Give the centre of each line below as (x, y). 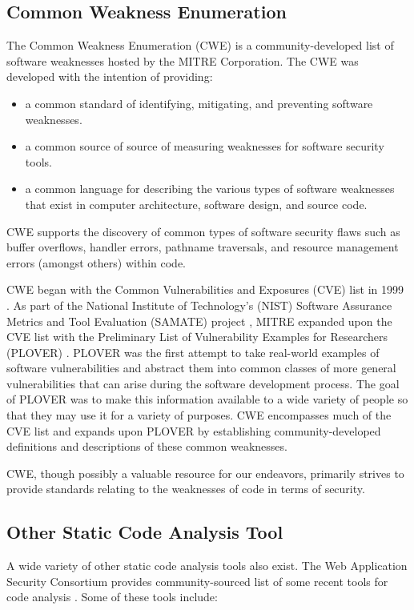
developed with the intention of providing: (110, 76)
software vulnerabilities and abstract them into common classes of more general (201, 368)
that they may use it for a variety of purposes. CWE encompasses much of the (199, 415)
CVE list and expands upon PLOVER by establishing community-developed (194, 430)
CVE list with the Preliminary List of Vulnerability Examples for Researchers (197, 337)
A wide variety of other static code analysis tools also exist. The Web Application (207, 566)
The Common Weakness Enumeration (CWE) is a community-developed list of (200, 45)
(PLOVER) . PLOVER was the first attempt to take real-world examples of (193, 352)
